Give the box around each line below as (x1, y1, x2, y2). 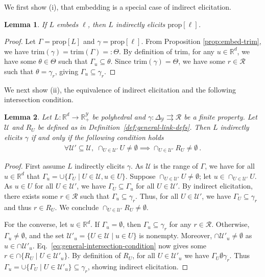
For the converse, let (4, 219, 68, 229)
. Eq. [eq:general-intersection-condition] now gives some (32, 240, 207, 250)
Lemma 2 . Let (4, 111, 52, 122)
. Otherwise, (211, 219, 250, 229)
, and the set (25, 230, 64, 241)
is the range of (153, 160, 198, 171)
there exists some (4, 190, 58, 201)
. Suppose (125, 170, 156, 181)
